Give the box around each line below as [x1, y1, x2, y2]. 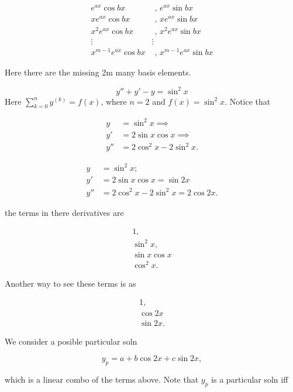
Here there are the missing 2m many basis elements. [5, 66, 191, 78]
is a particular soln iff [211, 373, 288, 385]
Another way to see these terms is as [5, 277, 136, 289]
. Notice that [225, 95, 271, 107]
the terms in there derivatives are [5, 206, 124, 218]
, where [101, 95, 127, 107]
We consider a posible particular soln [5, 335, 137, 347]
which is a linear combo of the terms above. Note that [5, 373, 199, 385]
